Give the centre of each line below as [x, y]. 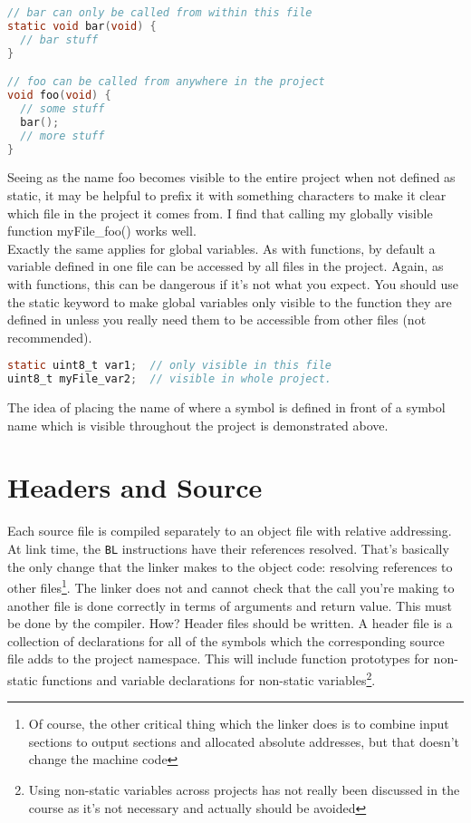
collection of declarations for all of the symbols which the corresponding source [226, 640]
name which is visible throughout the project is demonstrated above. [198, 425]
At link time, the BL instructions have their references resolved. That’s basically [228, 548]
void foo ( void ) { [59, 96]
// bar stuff [59, 39]
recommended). [50, 337]
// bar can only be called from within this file [160, 13]
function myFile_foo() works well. [102, 231]
